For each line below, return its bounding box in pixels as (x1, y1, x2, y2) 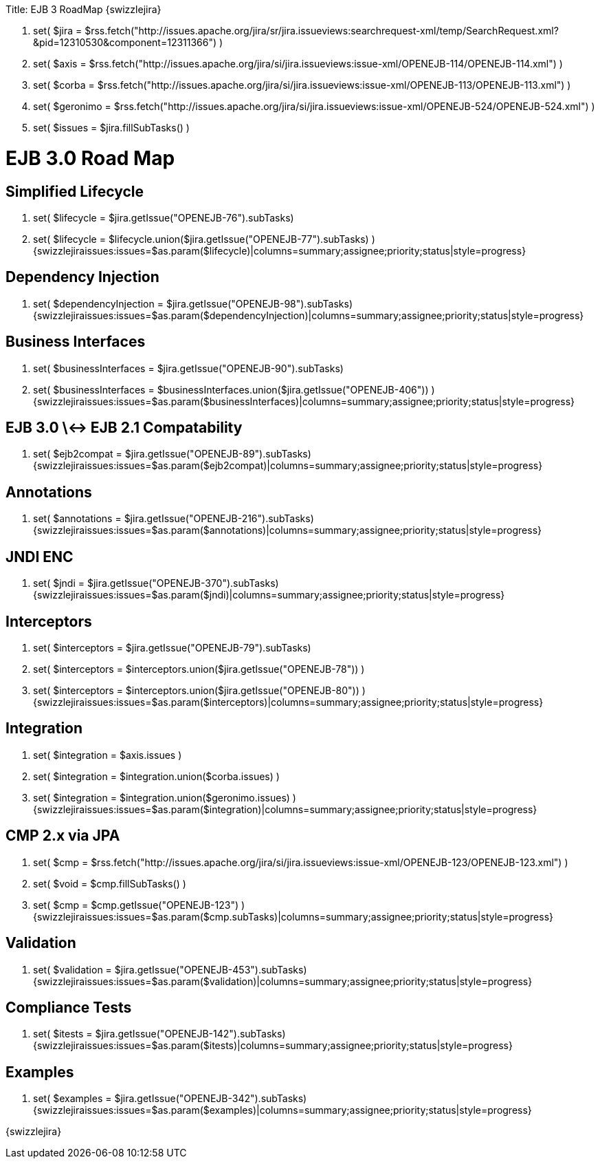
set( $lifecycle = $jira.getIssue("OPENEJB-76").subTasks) (33, 211, 294, 224)
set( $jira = (33, 25, 82, 36)
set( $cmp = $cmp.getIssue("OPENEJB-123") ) (33, 898, 245, 911)
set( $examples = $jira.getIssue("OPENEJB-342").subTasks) (33, 1092, 307, 1105)
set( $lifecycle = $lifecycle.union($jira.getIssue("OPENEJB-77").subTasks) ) (33, 233, 375, 245)
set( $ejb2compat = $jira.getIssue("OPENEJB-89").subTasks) (33, 448, 311, 460)
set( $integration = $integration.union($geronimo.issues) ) (33, 791, 296, 804)
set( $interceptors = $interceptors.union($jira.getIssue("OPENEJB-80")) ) (33, 684, 366, 696)
